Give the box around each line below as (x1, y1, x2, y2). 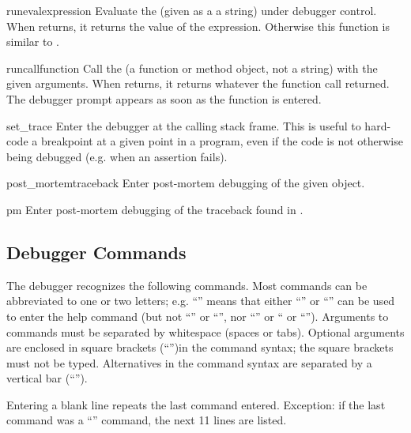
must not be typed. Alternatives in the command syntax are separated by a (6, 354, 372, 371)
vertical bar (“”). (6, 370, 88, 386)
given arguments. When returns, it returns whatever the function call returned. (6, 75, 390, 92)
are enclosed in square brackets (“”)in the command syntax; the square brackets (6, 339, 394, 356)
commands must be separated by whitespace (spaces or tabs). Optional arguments (6, 323, 405, 340)
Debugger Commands (6, 239, 187, 264)
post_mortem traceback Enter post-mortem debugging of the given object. (6, 175, 365, 191)
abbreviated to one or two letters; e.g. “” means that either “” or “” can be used (6, 292, 395, 309)
